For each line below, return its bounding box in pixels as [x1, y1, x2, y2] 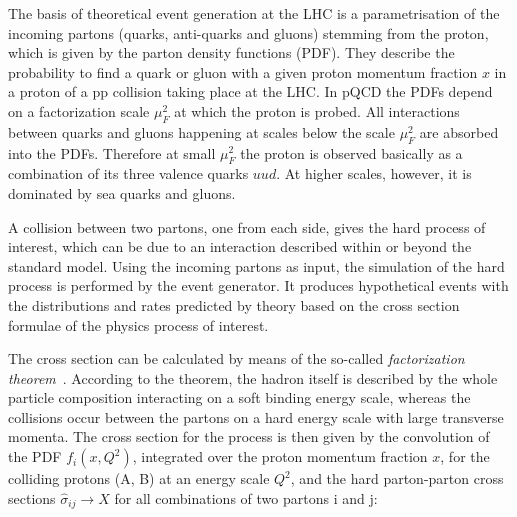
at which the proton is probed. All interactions [174, 100, 460, 121]
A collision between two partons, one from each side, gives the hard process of [8, 216, 486, 237]
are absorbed [419, 121, 499, 142]
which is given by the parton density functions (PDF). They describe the [8, 42, 455, 63]
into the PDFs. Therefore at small [8, 142, 216, 163]
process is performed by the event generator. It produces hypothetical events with [8, 275, 509, 296]
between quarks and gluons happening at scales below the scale [8, 121, 395, 142]
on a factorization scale [8, 100, 150, 121]
